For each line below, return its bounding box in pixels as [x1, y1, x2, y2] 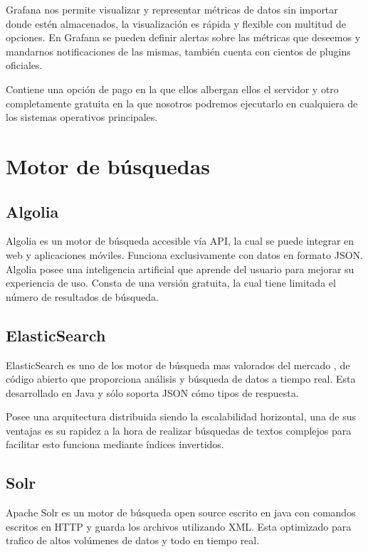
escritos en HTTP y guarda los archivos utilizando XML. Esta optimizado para [6, 519, 352, 534]
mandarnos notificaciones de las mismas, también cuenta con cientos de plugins [6, 43, 351, 58]
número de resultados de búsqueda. [6, 289, 159, 304]
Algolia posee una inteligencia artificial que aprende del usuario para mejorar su [6, 261, 354, 276]
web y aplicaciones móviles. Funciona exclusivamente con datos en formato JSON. [6, 247, 363, 262]
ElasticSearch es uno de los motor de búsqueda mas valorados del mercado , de [6, 357, 350, 372]
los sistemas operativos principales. [6, 110, 158, 124]
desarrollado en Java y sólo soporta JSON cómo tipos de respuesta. [6, 385, 299, 400]
